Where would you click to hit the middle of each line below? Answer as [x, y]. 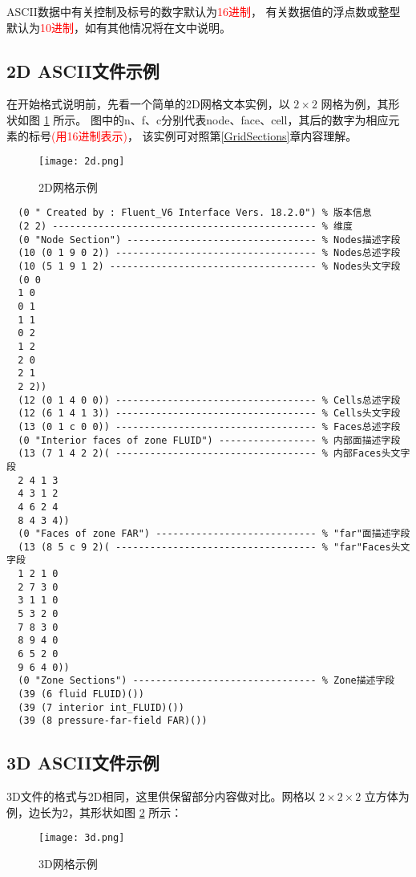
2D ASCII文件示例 [83, 70]
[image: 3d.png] [82, 838]
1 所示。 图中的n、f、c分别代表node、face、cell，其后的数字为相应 [216, 119]
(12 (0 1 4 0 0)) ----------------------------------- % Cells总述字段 [209, 400]
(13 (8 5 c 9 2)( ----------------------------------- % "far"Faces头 [209, 547]
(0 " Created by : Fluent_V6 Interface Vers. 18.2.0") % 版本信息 [195, 213]
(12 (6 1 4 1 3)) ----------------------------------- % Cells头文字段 [209, 414]
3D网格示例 [68, 864]
